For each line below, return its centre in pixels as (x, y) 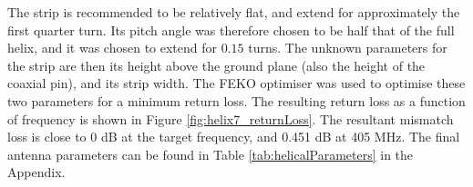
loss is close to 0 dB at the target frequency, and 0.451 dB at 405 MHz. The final (234, 137)
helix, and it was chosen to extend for (113, 48)
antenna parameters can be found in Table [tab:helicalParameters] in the (211, 154)
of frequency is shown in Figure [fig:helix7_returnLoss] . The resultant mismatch (231, 118)
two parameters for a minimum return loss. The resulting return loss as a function (236, 100)
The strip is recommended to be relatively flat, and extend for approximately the (234, 12)
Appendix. (36, 172)
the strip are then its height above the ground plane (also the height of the (216, 65)
